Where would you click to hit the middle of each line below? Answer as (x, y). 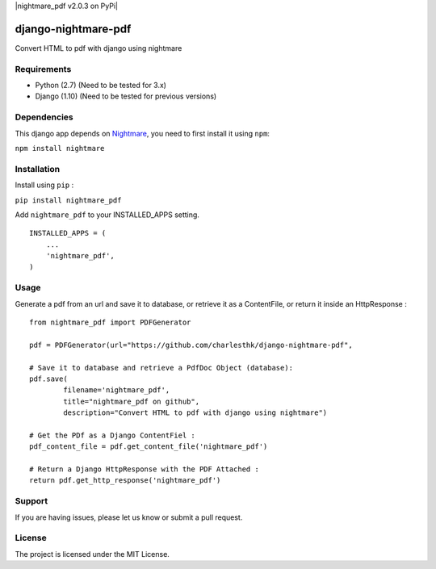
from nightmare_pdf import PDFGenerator (110, 322)
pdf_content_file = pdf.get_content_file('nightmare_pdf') (149, 447)
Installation (38, 169)
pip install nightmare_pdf (68, 200)
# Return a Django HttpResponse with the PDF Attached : (145, 469)
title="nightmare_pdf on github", (132, 401)
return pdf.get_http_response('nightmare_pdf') (125, 481)
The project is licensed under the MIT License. (92, 554)
